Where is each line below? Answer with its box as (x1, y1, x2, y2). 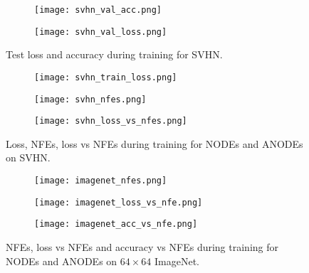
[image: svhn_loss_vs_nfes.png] (34, 116, 187, 127)
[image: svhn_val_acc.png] (34, 5, 162, 15)
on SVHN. (6, 150, 51, 165)
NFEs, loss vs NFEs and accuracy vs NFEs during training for (6, 240, 278, 255)
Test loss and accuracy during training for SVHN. (6, 47, 223, 62)
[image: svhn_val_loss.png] (34, 26, 167, 37)
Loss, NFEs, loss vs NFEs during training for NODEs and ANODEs (6, 136, 303, 151)
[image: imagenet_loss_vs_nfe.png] (34, 197, 203, 208)
